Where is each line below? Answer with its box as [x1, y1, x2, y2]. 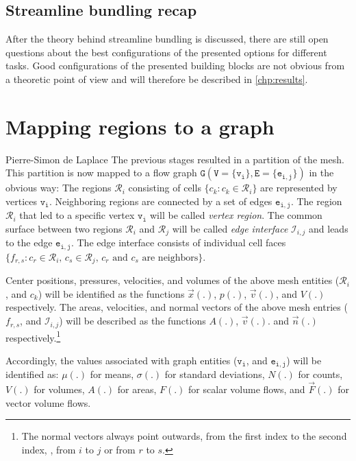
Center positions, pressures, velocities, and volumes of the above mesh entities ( [5, 273, 340, 287]
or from [104, 442, 136, 456]
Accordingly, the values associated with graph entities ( [5, 353, 238, 367]
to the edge [5, 235, 53, 250]
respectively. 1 [5, 328, 61, 344]
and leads [309, 221, 348, 235]
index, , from [21, 442, 76, 456]
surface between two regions [5, 221, 123, 235]
